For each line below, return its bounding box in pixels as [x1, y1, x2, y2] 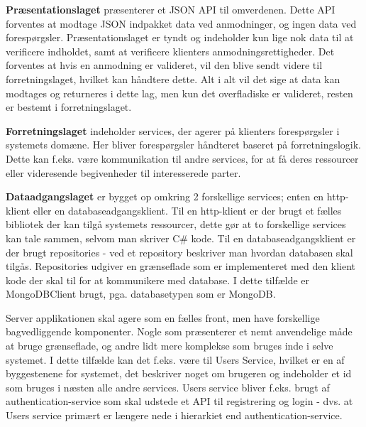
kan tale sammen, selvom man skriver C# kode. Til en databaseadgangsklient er [6, 230, 356, 245]
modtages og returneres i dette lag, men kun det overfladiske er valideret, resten [6, 85, 353, 100]
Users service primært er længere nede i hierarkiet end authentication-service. [6, 408, 343, 423]
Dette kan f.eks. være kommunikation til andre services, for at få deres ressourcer [6, 151, 359, 166]
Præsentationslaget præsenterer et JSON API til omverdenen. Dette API [6, 2, 335, 16]
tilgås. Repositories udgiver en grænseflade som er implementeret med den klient [6, 259, 356, 274]
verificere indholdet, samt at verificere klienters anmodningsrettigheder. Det [6, 43, 335, 58]
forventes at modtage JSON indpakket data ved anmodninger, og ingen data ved [6, 16, 357, 31]
